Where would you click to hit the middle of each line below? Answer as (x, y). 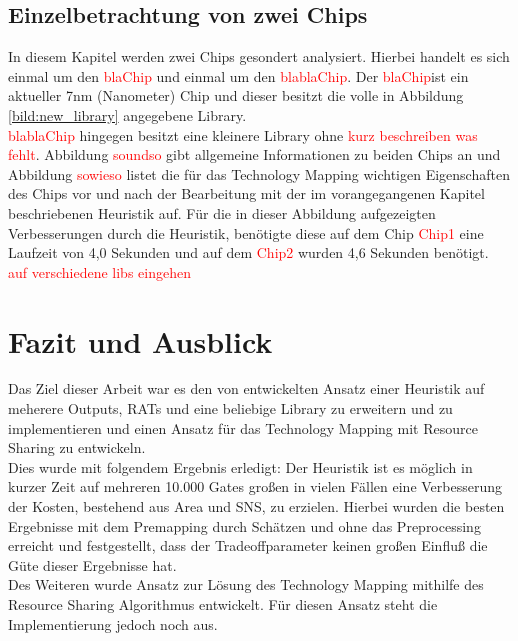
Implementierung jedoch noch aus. (113, 623)
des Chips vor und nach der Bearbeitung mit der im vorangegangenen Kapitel (246, 193)
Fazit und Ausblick (140, 340)
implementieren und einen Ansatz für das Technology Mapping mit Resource (243, 427)
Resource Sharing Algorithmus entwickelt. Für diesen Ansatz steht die (223, 603)
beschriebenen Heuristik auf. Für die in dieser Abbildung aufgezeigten (222, 212)
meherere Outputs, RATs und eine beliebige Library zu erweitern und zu (230, 408)
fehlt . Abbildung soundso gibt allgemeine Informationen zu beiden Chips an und (254, 154)
